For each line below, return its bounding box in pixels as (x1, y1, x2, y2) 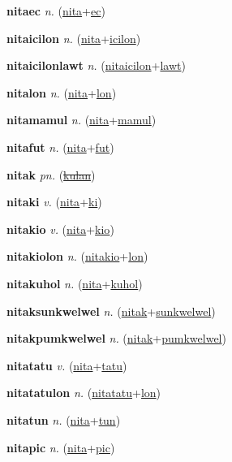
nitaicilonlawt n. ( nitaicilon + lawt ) (6, 57, 186, 74)
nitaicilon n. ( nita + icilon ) (6, 29, 141, 46)
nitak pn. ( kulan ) (6, 166, 96, 183)
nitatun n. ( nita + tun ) (6, 411, 121, 428)
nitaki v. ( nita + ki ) (6, 193, 102, 210)
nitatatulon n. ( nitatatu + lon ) (6, 384, 161, 401)
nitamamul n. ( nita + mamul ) (6, 111, 157, 128)
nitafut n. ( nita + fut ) (6, 138, 114, 155)
